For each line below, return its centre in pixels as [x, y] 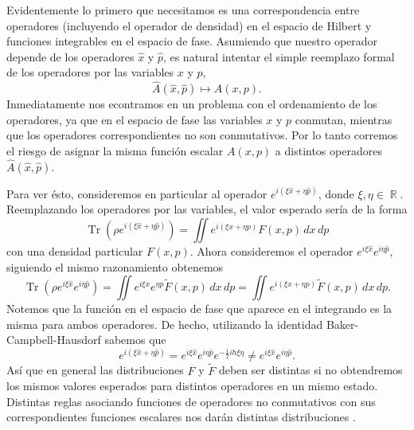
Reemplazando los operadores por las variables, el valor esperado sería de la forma [207, 209]
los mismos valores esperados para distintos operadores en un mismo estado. [192, 386]
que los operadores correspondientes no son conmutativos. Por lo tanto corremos [202, 135]
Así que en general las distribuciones [95, 370]
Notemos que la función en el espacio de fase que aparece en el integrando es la [199, 309]
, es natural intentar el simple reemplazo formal [279, 56]
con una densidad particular [75, 250]
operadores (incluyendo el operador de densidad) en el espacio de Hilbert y [189, 25]
